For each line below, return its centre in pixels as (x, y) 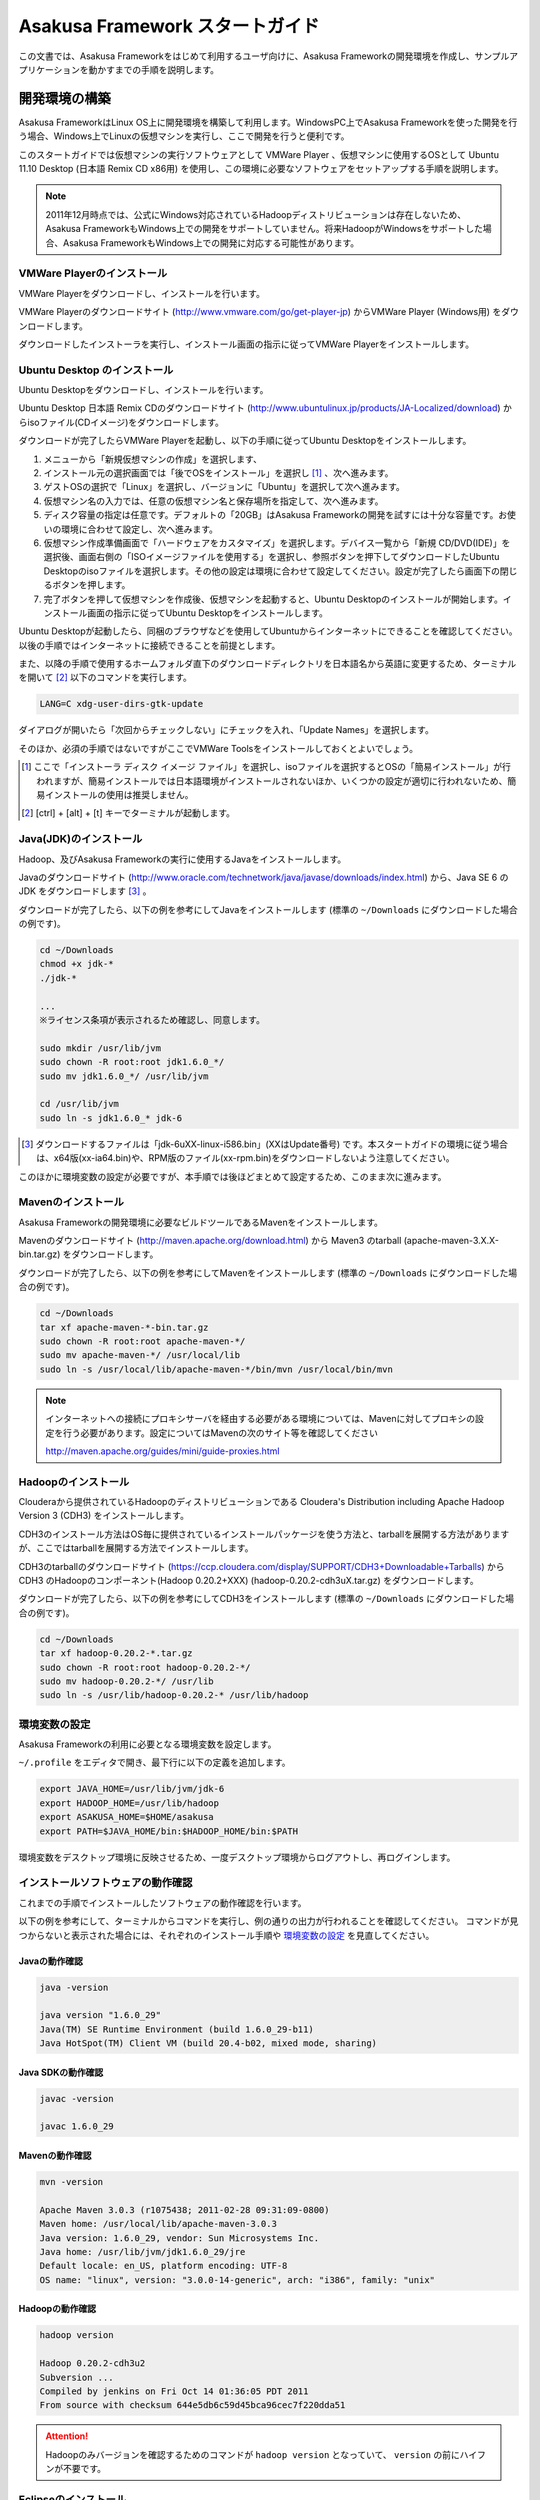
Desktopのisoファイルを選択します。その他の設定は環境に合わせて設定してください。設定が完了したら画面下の (271, 571)
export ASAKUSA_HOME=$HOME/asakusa (126, 1817)
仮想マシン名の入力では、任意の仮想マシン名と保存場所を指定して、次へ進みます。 (213, 501)
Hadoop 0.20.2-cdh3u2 (92, 2363)
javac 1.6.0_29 (76, 2126)
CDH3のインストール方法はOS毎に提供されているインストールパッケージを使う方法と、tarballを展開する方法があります (264, 1534)
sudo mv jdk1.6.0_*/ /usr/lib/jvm (124, 1076)
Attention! (67, 2436)
